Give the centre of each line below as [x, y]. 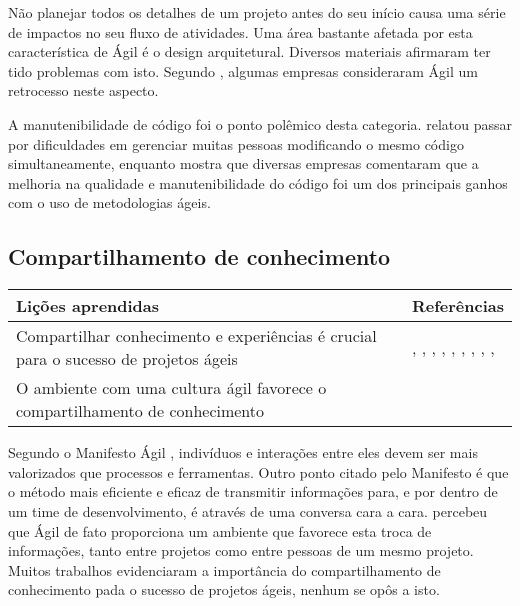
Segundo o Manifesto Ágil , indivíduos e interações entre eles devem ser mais [243, 452]
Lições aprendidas [88, 306]
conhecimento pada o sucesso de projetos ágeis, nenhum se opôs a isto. [224, 589]
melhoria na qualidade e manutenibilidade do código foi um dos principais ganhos [258, 182]
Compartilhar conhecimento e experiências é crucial [196, 336]
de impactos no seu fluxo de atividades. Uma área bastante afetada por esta [240, 31]
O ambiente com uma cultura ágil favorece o [171, 388]
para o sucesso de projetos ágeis [127, 359]
